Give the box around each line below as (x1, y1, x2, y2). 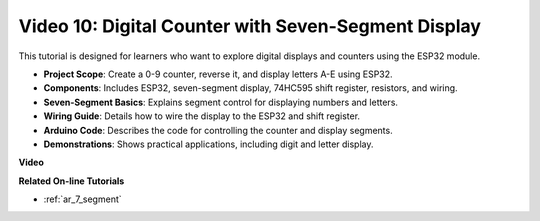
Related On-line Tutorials (18, 175, 125, 187)
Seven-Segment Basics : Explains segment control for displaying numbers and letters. (43, 96, 399, 108)
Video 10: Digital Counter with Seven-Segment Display (18, 15, 482, 37)
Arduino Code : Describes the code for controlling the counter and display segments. (43, 124, 394, 136)
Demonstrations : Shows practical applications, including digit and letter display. (43, 138, 374, 150)
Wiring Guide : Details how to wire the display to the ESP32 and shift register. (43, 110, 360, 122)
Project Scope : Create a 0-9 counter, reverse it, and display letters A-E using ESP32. (43, 68, 394, 80)
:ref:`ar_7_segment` (43, 193, 122, 205)
